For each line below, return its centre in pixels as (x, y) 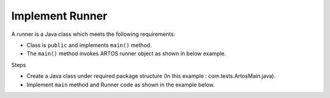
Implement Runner (59, 16)
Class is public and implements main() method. (89, 45)
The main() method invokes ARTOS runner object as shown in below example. (126, 54)
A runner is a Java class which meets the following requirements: (93, 34)
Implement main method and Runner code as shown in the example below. (121, 85)
